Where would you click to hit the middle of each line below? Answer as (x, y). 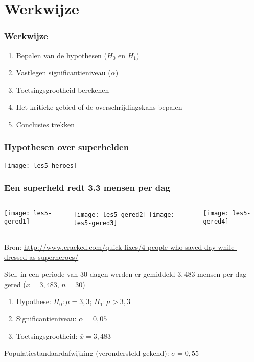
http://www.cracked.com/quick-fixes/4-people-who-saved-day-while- (130, 246)
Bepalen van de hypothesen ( (62, 55)
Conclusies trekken (45, 124)
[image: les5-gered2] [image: (124, 215)
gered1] (17, 222)
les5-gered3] (95, 223)
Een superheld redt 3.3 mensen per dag (87, 187)
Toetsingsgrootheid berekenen (63, 89)
